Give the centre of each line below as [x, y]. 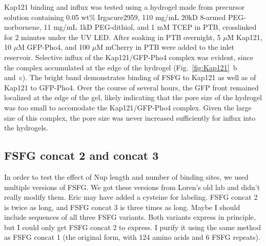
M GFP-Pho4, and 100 [54, 47]
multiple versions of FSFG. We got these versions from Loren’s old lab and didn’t [132, 187]
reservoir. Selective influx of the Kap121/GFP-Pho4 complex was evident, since [129, 57]
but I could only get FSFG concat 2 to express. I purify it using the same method [132, 227]
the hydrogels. [26, 128]
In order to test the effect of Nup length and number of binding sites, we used [126, 176]
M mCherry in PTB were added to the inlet [165, 47]
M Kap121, [245, 37]
